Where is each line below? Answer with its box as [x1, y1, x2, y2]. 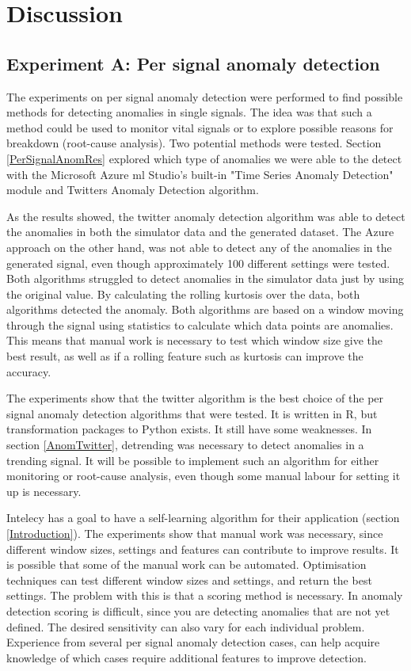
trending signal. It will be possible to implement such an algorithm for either [6, 452, 379, 468]
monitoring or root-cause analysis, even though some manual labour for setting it [6, 467, 401, 484]
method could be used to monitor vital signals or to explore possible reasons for [6, 119, 394, 135]
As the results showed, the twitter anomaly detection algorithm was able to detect [6, 208, 405, 224]
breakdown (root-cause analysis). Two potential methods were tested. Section [6, 135, 382, 151]
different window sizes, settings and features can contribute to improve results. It [6, 540, 399, 557]
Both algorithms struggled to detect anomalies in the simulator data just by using [6, 270, 405, 287]
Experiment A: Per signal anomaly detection [6, 51, 380, 75]
